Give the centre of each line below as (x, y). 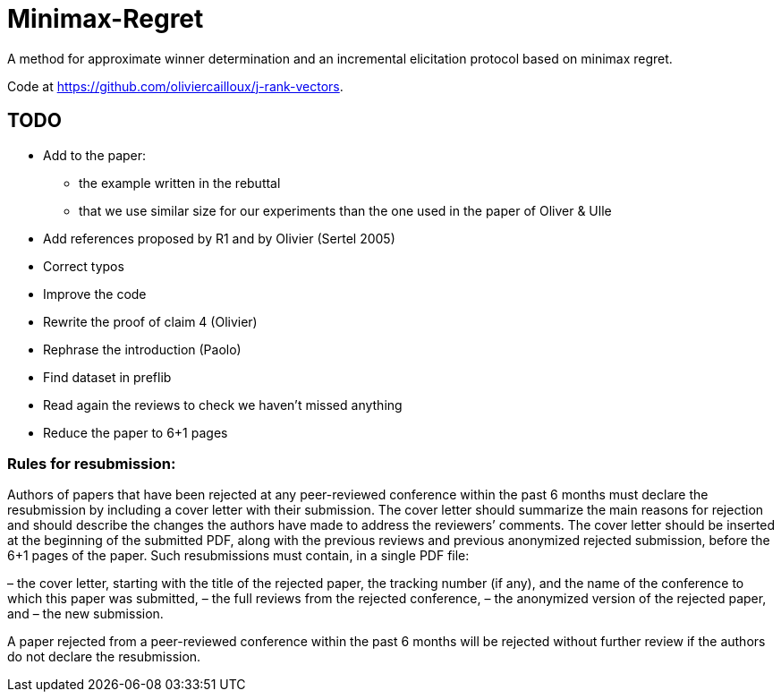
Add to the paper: (95, 155)
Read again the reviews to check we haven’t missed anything (223, 405)
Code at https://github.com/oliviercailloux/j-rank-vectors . (175, 86)
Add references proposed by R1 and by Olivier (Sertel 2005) (219, 238)
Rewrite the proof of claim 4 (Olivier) (150, 321)
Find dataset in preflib (107, 377)
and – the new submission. (85, 614)
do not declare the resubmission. (104, 657)
